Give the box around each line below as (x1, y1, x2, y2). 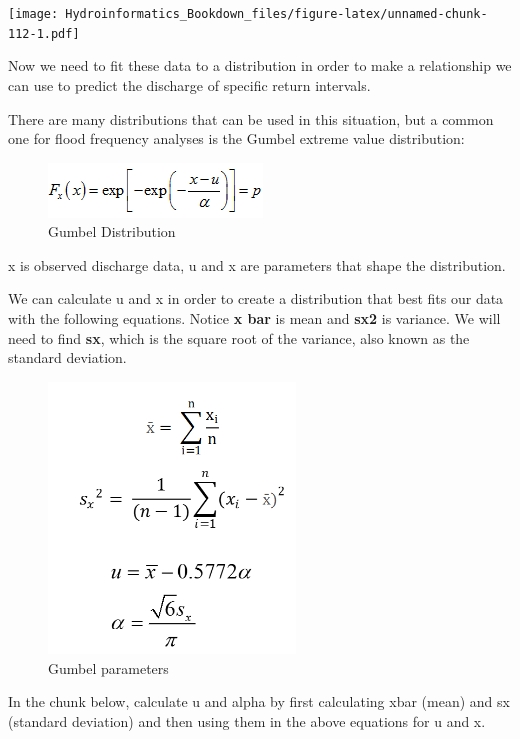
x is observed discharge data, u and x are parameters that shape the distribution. (8, 254, 506, 275)
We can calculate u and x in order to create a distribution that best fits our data (8, 288, 504, 309)
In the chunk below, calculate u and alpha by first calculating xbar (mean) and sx (8, 691, 510, 712)
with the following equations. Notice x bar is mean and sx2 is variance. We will (8, 308, 501, 329)
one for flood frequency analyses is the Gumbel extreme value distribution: (8, 128, 465, 149)
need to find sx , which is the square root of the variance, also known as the (8, 327, 470, 348)
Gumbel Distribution (48, 221, 176, 242)
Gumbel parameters (48, 657, 169, 678)
